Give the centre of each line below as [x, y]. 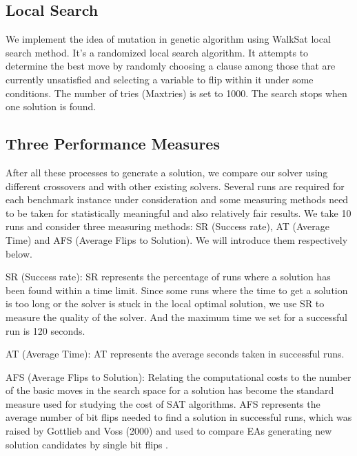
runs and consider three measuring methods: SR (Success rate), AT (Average [167, 226]
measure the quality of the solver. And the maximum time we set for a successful [176, 317]
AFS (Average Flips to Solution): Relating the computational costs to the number [178, 376]
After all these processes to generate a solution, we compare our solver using [167, 172]
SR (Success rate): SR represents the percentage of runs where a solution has [168, 277]
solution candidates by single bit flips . [87, 444]
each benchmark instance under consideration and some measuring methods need [177, 199]
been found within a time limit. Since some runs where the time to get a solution [177, 290]
